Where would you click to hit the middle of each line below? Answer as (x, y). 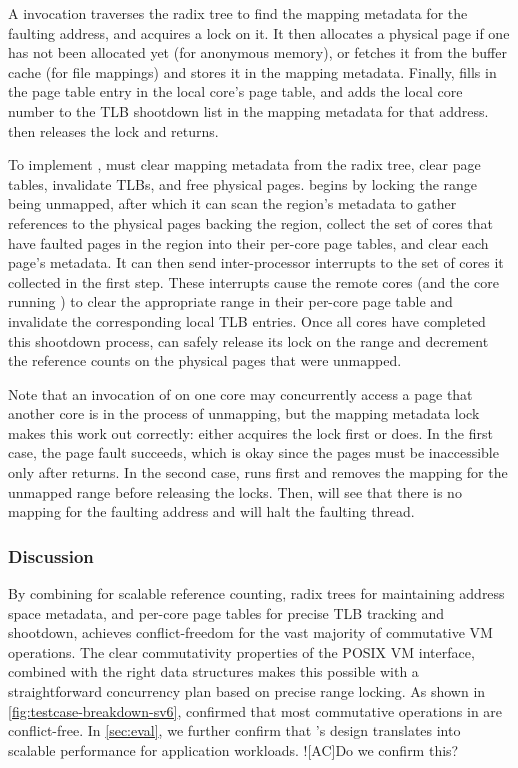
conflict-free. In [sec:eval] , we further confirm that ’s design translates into (234, 730)
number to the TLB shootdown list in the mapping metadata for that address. (248, 110)
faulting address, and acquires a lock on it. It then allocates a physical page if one (259, 32)
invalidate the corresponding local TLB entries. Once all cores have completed (247, 320)
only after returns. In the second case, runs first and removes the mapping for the (258, 472)
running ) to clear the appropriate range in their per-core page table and (230, 301)
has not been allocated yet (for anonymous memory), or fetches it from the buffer (257, 52)
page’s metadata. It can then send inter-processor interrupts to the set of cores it (256, 262)
